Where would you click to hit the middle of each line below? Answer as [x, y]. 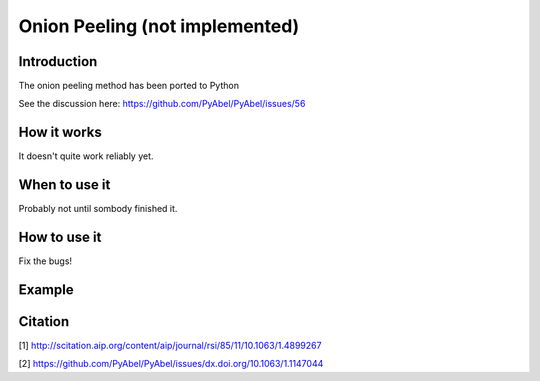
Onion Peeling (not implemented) [159, 26]
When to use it [64, 185]
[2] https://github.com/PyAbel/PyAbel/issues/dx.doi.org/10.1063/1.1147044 [171, 364]
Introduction [58, 61]
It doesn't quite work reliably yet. [86, 156]
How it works [60, 132]
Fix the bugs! [45, 261]
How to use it [60, 237]
